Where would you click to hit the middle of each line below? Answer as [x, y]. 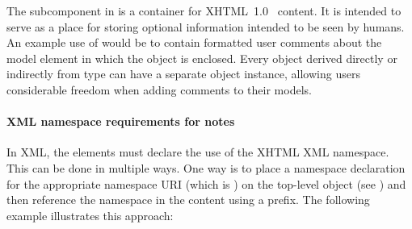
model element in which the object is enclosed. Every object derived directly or [202, 58]
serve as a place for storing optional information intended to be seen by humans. [206, 26]
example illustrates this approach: [90, 215]
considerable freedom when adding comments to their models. [159, 89]
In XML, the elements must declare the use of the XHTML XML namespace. [198, 152]
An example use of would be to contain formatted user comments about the [194, 42]
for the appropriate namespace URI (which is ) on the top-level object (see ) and [206, 183]
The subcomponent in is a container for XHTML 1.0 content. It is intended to [204, 10]
